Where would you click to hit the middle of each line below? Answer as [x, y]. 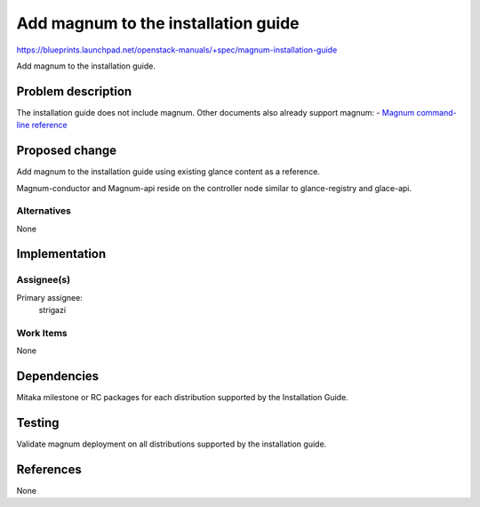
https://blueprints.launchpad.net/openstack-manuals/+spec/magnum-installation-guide [177, 50]
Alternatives [44, 211]
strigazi [52, 310]
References [49, 469]
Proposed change [67, 151]
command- [436, 112]
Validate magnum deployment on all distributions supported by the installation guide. [172, 444]
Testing [38, 423]
